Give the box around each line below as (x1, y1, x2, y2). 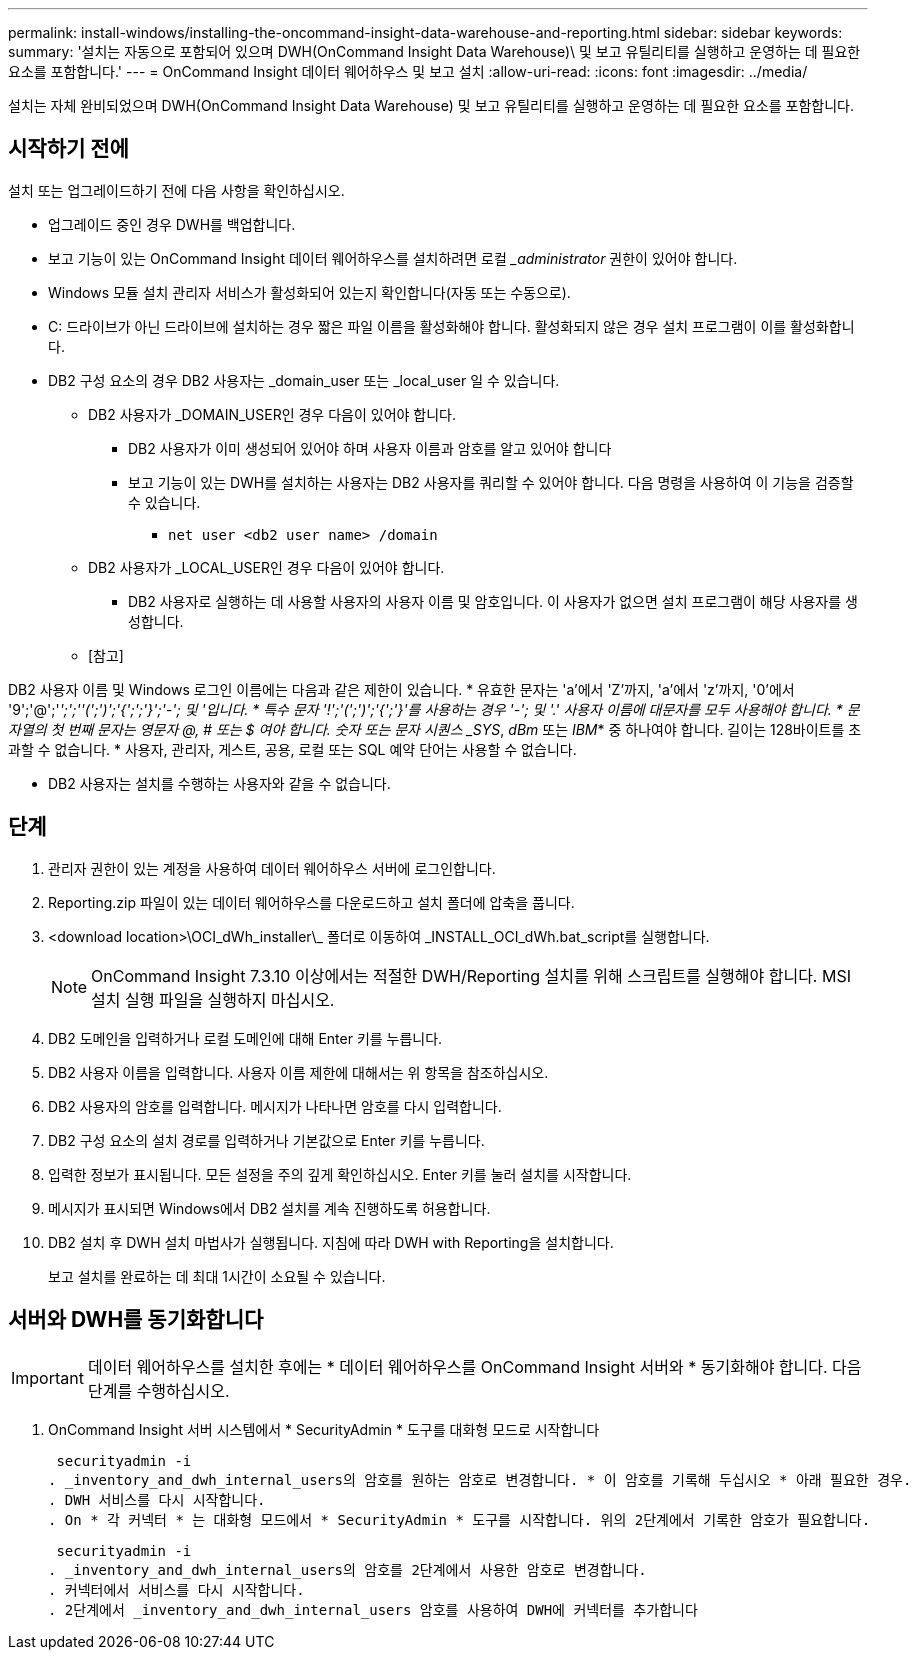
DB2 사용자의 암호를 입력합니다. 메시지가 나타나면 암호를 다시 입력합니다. (48, 1097, 502, 1115)
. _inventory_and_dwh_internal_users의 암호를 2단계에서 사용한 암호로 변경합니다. (48, 1561, 647, 1578)
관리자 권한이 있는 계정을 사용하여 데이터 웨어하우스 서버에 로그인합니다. (48, 859, 496, 877)
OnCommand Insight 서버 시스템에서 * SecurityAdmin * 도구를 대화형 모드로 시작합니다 (48, 1420, 600, 1438)
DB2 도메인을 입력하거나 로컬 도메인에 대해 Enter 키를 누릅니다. (48, 1029, 443, 1047)
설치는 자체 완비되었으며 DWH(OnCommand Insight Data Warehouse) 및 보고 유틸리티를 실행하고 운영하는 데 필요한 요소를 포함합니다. (8, 97, 854, 114)
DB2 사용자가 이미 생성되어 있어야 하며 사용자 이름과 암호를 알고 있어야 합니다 (128, 439, 612, 457)
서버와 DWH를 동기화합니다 (8, 1307, 264, 1333)
